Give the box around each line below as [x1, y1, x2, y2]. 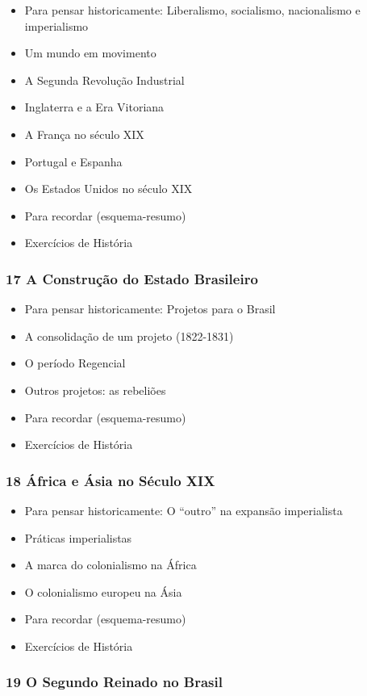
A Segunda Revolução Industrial [24, 71, 185, 88]
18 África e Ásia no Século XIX [6, 470, 215, 490]
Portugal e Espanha [24, 153, 123, 170]
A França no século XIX [24, 125, 144, 142]
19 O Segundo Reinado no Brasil [6, 672, 223, 692]
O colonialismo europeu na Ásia [24, 583, 182, 600]
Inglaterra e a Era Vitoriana [24, 99, 165, 115]
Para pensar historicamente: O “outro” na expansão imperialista [24, 501, 343, 518]
